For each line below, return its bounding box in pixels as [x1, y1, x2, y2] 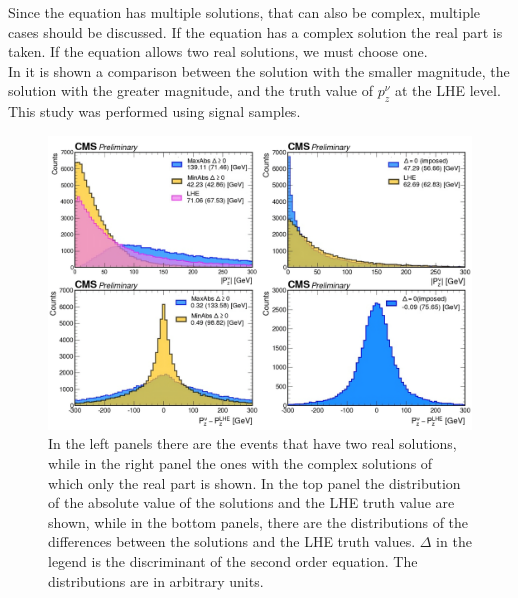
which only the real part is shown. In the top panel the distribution [48, 472, 461, 493]
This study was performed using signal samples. [8, 101, 301, 122]
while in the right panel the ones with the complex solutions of [48, 452, 433, 473]
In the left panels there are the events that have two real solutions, [48, 433, 457, 454]
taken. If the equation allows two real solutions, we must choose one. [8, 41, 428, 62]
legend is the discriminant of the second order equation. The [48, 550, 418, 571]
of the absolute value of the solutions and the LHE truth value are [48, 492, 455, 513]
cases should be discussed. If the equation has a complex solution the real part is [8, 21, 503, 42]
